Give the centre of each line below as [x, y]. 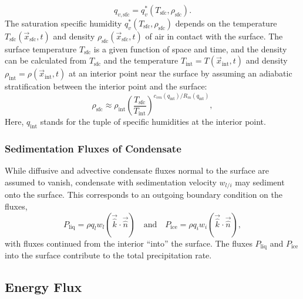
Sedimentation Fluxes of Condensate [93, 149]
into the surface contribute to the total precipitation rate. [108, 255]
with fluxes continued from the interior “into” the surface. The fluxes [129, 243]
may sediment [260, 182]
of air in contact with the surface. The [214, 36]
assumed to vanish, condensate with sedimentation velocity [111, 182]
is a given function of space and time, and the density [190, 49]
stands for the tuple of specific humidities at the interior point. [153, 122]
